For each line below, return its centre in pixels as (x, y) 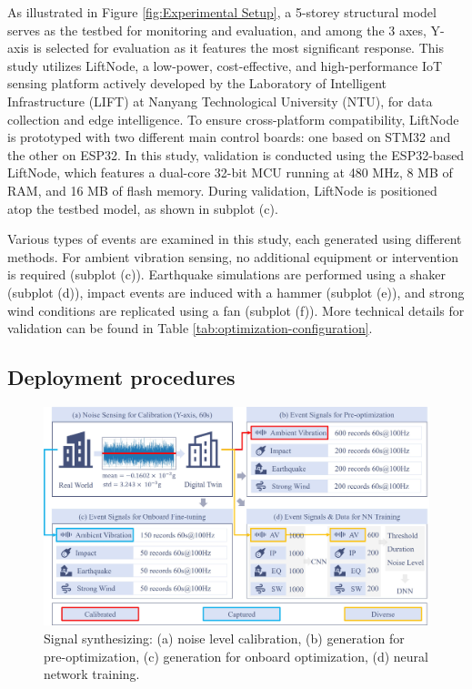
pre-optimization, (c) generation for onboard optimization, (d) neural (236, 656)
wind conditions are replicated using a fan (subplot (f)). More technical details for (236, 310)
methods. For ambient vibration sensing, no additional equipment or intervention (233, 256)
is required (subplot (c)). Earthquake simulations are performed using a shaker (227, 274)
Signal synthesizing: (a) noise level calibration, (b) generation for (224, 638)
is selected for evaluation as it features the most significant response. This (238, 48)
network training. (92, 674)
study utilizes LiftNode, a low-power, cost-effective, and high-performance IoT (225, 65)
